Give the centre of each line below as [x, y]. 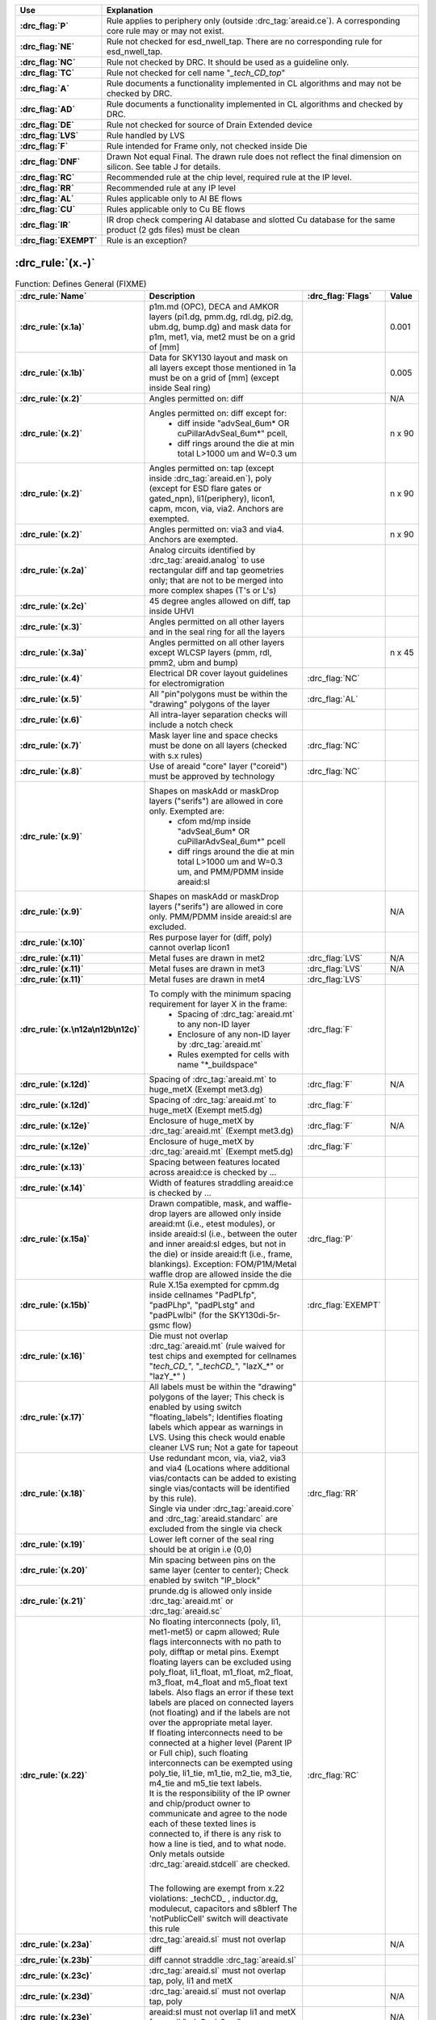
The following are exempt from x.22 [217, 1888]
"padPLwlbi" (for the [188, 1315]
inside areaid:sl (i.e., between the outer [223, 1234]
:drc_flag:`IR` [46, 225]
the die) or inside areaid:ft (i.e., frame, [221, 1254]
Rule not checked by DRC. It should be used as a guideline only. [228, 62]
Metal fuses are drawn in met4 [207, 979]
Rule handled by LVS [146, 135]
